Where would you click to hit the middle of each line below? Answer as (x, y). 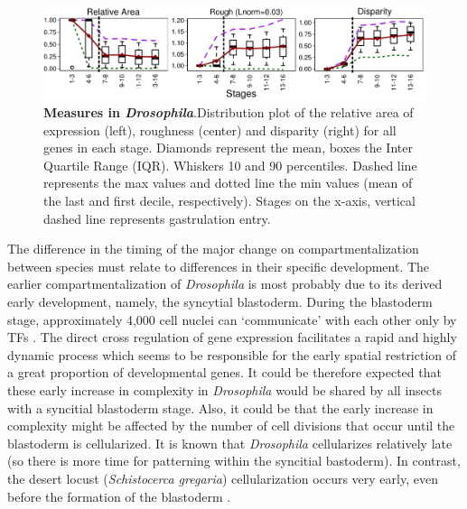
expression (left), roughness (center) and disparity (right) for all (220, 130)
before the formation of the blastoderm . (119, 496)
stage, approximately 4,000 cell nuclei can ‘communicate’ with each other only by (232, 319)
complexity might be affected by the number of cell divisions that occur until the (231, 426)
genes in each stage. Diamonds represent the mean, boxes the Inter (228, 148)
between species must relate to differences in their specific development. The (219, 266)
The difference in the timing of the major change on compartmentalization (213, 249)
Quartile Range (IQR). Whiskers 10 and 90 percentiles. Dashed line (230, 165)
